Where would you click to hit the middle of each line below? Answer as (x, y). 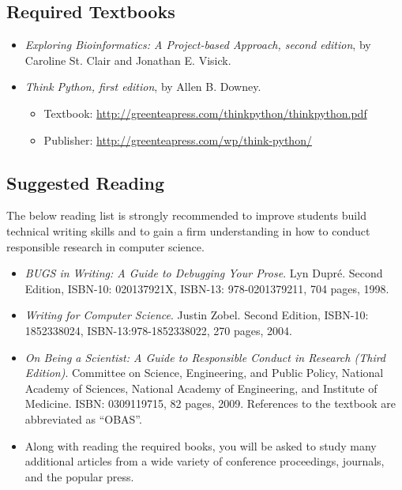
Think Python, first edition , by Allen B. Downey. (143, 87)
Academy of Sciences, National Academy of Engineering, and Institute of (201, 388)
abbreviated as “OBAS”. (83, 418)
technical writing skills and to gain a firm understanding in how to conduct (188, 230)
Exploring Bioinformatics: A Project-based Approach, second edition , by (198, 45)
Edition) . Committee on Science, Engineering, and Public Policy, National (204, 373)
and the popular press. (79, 476)
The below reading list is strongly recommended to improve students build (186, 215)
